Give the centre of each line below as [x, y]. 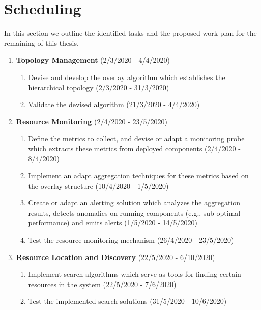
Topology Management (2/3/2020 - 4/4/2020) [93, 60]
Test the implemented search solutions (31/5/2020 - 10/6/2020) [127, 301]
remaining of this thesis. [41, 43]
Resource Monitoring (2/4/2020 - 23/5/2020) [92, 121]
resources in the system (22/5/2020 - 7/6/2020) [102, 284]
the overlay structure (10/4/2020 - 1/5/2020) [98, 185]
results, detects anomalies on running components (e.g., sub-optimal [134, 212]
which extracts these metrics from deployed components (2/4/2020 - [134, 148]
